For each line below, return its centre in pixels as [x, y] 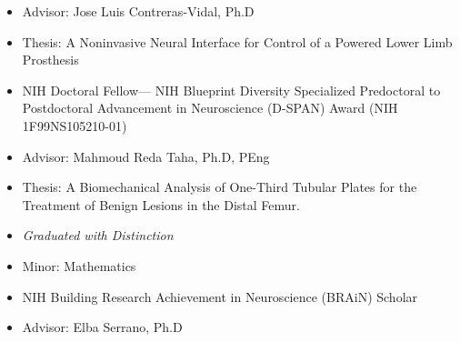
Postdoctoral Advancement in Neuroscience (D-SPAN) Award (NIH [210, 108]
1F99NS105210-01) [75, 125]
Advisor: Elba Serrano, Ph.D [102, 327]
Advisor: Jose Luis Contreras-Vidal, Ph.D [138, 11]
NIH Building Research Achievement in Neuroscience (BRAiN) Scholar [220, 296]
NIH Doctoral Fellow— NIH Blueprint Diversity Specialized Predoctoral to [231, 90]
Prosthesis [50, 60]
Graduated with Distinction [98, 235]
